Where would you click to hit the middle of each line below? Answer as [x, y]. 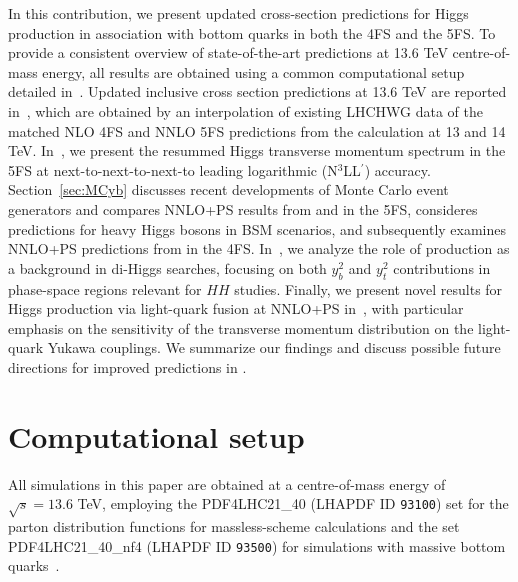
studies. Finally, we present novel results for [368, 288]
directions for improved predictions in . [127, 366]
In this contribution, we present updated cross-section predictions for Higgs [238, 13]
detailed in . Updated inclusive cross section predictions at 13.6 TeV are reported [257, 91]
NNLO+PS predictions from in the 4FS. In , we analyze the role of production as [259, 248]
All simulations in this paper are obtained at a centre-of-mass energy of [227, 483]
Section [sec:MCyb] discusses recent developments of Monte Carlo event [228, 189]
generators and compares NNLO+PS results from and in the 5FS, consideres [243, 208]
